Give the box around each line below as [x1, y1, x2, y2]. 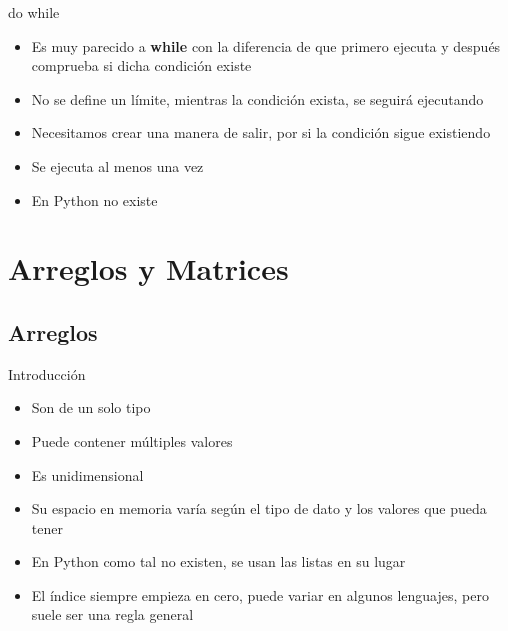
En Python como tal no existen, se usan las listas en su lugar [31, 551, 406, 572]
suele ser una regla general [31, 604, 194, 625]
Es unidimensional [31, 464, 144, 485]
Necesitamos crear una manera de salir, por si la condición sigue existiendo [31, 122, 491, 143]
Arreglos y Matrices [8, 248, 289, 289]
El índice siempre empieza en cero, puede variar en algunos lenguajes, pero [31, 584, 489, 605]
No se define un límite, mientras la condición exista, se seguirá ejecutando [31, 88, 484, 109]
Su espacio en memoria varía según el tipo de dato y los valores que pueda [31, 498, 487, 519]
